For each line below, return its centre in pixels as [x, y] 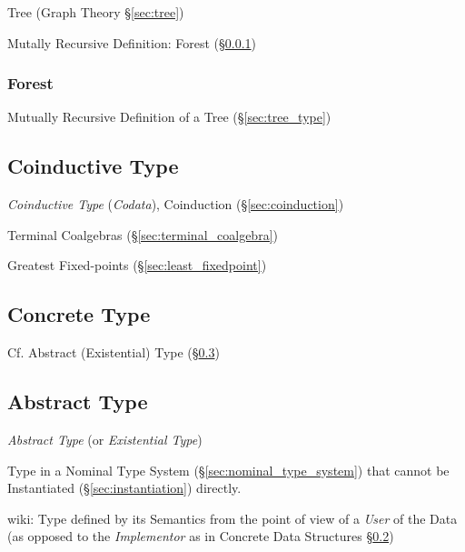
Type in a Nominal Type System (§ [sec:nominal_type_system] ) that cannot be [228, 470]
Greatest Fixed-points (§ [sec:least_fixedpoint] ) [137, 265]
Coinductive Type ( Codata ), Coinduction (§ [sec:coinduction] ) [176, 204]
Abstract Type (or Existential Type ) [105, 439]
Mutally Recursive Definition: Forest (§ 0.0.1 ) [132, 42]
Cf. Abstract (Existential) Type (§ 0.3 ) [114, 352]
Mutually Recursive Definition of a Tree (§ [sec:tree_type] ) [169, 117]
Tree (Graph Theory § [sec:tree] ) [96, 12]
